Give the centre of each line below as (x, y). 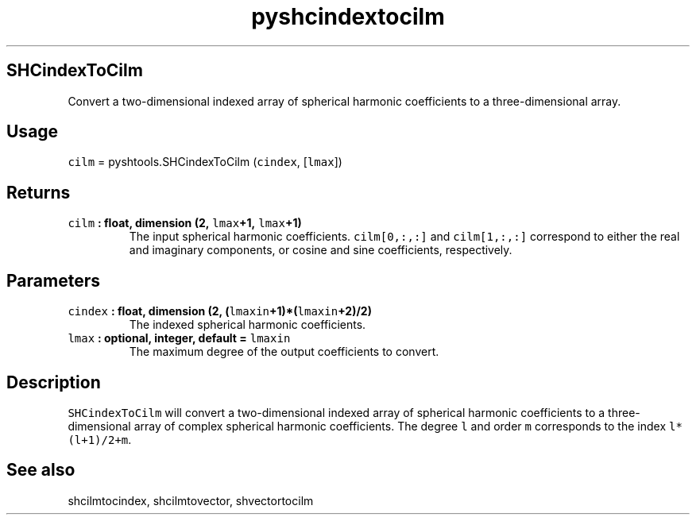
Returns (39, 192)
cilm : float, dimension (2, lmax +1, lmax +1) (185, 223)
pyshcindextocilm (348, 17)
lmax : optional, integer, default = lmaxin (179, 338)
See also (41, 470)
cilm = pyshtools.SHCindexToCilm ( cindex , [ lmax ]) (205, 162)
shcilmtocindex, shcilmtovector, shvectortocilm (191, 500)
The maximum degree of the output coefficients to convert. (284, 352)
